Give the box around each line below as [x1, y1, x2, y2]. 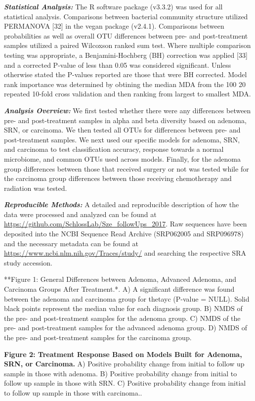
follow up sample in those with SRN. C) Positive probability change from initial [4, 378, 246, 388]
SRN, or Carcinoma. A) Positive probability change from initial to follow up [4, 358, 245, 369]
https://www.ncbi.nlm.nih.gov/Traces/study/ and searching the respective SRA [4, 248, 246, 258]
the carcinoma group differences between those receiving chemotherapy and [4, 173, 232, 183]
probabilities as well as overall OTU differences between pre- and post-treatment [4, 30, 248, 41]
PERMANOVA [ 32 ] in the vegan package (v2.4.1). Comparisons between [4, 21, 224, 31]
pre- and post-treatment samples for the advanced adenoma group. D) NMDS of [4, 322, 247, 333]
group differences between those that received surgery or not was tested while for [4, 163, 249, 174]
